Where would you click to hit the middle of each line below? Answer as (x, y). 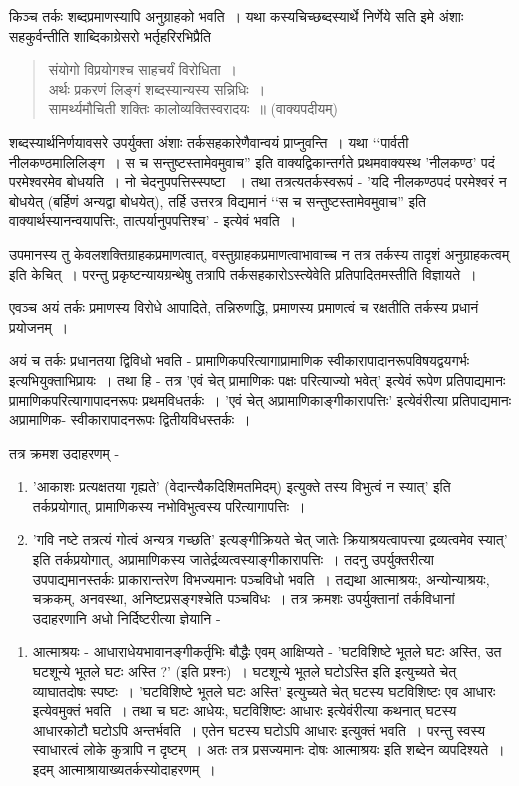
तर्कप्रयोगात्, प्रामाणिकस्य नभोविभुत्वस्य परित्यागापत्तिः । (169, 505)
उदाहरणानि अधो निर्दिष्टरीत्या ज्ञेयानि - (126, 617)
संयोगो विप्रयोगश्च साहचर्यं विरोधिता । (143, 69)
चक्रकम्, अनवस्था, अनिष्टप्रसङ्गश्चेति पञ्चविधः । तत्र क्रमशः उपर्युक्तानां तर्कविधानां (243, 598)
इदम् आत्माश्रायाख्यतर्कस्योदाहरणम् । (124, 769)
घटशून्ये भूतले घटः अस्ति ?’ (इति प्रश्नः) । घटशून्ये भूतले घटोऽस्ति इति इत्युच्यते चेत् (244, 671)
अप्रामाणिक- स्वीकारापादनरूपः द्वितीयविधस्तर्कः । (130, 419)
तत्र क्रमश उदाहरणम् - (64, 452)
